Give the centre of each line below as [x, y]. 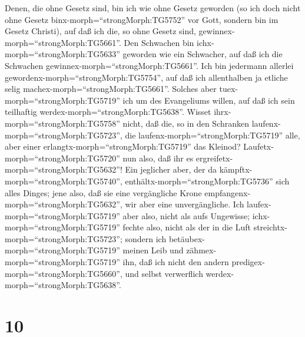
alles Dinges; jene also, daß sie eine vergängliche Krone [103, 192]
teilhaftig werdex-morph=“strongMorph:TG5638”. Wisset [108, 112]
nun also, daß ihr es [158, 158]
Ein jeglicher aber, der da [171, 169]
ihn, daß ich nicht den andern [176, 262]
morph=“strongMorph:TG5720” [62, 158]
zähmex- [201, 250]
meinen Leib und [153, 250]
